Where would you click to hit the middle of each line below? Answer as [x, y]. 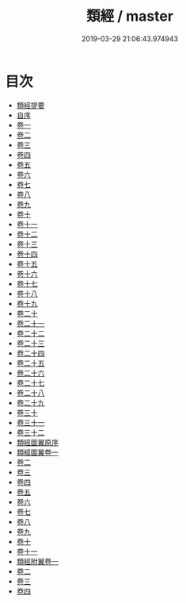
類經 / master [130, 16]
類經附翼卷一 [37, 561]
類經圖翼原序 [37, 442]
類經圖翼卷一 [37, 452]
